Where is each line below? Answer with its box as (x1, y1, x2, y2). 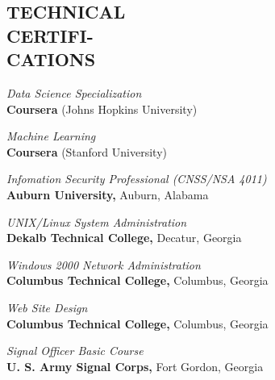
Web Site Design (6, 299, 88, 315)
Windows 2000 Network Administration (6, 256, 201, 273)
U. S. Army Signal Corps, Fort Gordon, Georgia (6, 357, 264, 374)
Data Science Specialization (6, 84, 142, 101)
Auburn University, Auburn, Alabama (6, 186, 209, 203)
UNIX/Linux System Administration (6, 213, 187, 230)
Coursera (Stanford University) (6, 143, 167, 160)
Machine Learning (6, 127, 96, 144)
